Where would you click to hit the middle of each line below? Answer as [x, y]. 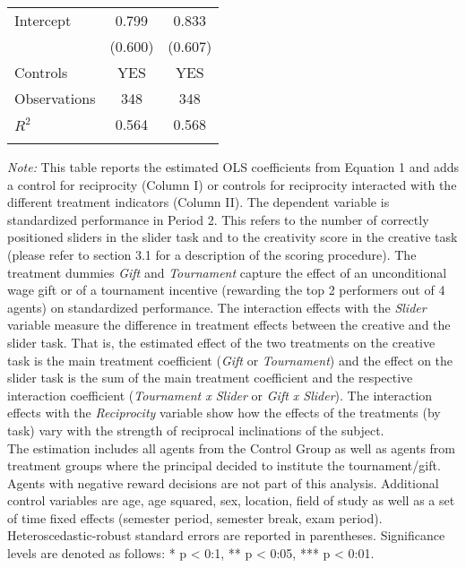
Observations [55, 98]
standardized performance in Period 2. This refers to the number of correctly [218, 219]
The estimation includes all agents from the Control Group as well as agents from [232, 448]
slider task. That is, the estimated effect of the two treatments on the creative [221, 342]
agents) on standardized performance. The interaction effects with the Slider [217, 307]
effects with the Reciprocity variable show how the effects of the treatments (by [224, 413]
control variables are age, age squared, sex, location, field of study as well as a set [231, 500]
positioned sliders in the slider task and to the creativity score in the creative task [233, 237]
